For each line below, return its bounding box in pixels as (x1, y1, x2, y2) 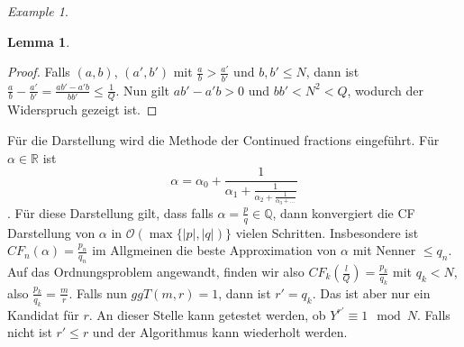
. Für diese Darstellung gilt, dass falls (7, 203, 214, 222)
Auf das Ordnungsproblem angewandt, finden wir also (7, 262, 305, 280)
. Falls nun (68, 283, 127, 302)
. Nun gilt (115, 80, 170, 99)
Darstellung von (7, 223, 96, 242)
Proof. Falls (7, 62, 70, 81)
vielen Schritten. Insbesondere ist (235, 223, 419, 242)
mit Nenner (352, 241, 416, 260)
